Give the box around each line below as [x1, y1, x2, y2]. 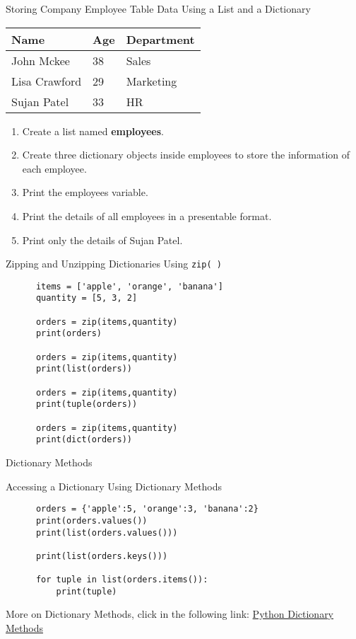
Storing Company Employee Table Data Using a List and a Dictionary [6, 1, 311, 16]
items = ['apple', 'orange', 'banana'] [35, 281, 223, 292]
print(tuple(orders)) [35, 399, 138, 410]
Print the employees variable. [22, 185, 148, 200]
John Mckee [11, 52, 70, 69]
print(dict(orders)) [35, 434, 132, 445]
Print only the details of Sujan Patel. [22, 232, 183, 247]
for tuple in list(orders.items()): [35, 575, 208, 585]
